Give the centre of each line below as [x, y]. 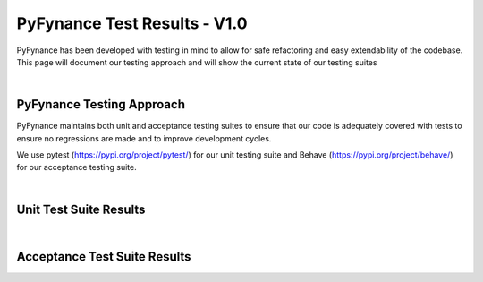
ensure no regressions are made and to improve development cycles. [144, 138]
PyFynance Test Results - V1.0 [132, 23]
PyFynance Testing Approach [101, 104]
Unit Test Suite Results [81, 209]
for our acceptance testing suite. [77, 167]
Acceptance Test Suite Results [104, 256]
